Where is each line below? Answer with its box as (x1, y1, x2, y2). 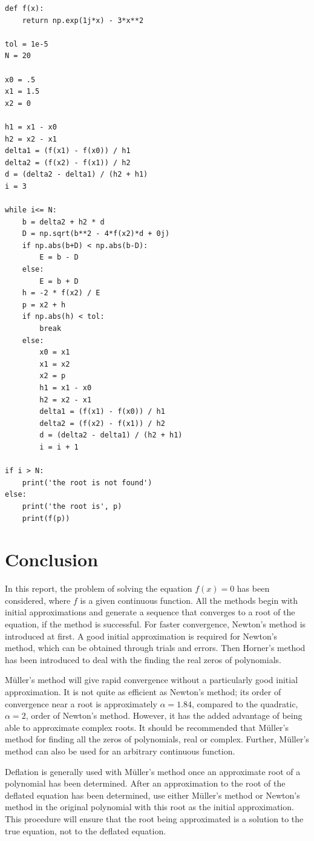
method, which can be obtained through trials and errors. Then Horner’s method (5, 641, 306, 654)
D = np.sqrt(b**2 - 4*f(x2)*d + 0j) (22, 229, 170, 238)
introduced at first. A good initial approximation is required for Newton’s (5, 629, 278, 642)
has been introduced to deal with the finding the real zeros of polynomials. (5, 653, 281, 666)
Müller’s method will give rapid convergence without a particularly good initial (5, 673, 298, 686)
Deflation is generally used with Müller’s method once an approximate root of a (5, 765, 301, 777)
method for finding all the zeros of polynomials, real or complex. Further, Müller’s (5, 733, 309, 745)
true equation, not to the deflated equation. (5, 824, 166, 837)
